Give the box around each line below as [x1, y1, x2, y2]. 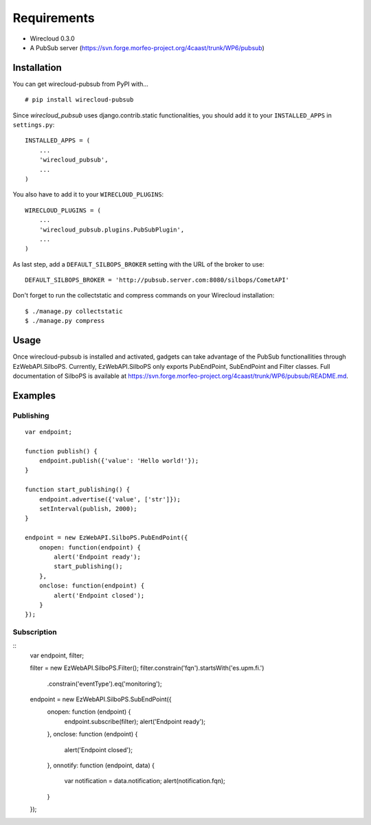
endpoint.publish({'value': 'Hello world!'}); [38, 457, 199, 465]
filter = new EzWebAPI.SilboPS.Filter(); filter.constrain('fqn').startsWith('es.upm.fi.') [30, 664, 265, 673]
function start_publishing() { [25, 486, 131, 494]
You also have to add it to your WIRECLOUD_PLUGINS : [12, 190, 164, 199]
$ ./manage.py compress [25, 317, 105, 325]
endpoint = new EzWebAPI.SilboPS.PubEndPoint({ [25, 534, 188, 542]
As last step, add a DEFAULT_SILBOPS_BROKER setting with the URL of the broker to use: [12, 260, 265, 268]
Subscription [12, 627, 58, 637]
